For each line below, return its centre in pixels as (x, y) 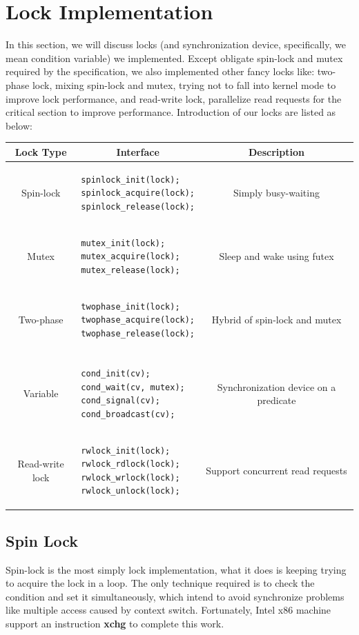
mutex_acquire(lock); (130, 257)
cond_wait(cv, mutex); (133, 387)
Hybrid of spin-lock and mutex (276, 320)
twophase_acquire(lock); (138, 320)
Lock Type (41, 151)
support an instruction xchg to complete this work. (115, 624)
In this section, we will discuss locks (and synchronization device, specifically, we (176, 44)
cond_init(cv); (116, 373)
